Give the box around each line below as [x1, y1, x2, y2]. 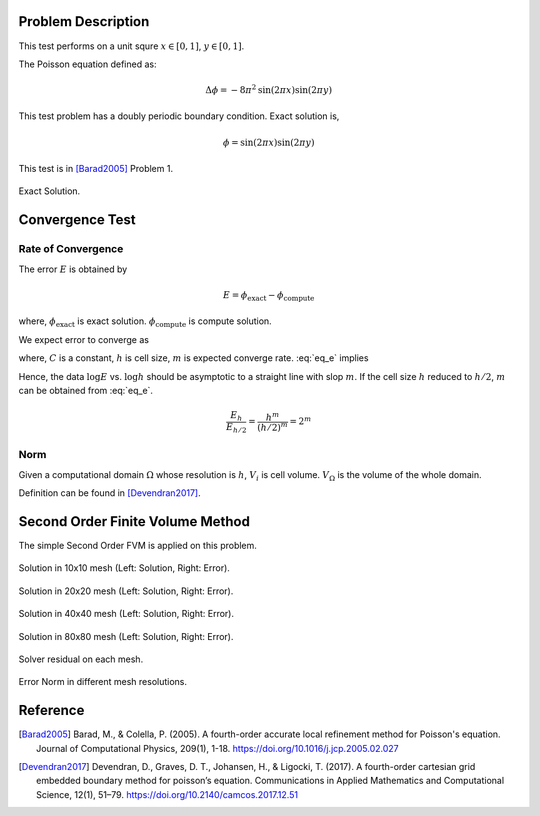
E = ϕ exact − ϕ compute [223, 289, 315, 303]
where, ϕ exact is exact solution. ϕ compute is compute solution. [18, 315, 272, 330]
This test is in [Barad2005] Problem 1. [18, 163, 174, 175]
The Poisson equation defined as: [18, 58, 157, 70]
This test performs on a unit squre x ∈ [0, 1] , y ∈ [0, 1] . [18, 40, 245, 52]
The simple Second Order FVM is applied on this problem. [18, 540, 257, 552]
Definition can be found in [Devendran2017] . [18, 487, 202, 499]
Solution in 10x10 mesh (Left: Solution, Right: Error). [18, 562, 230, 574]
